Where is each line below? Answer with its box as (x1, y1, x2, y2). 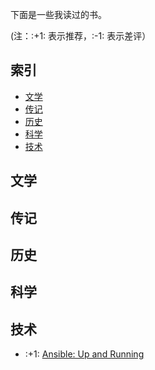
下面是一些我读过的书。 (10, 9, 107, 20)
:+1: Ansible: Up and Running (24, 348, 145, 360)
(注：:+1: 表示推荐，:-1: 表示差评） (10, 30, 152, 42)
